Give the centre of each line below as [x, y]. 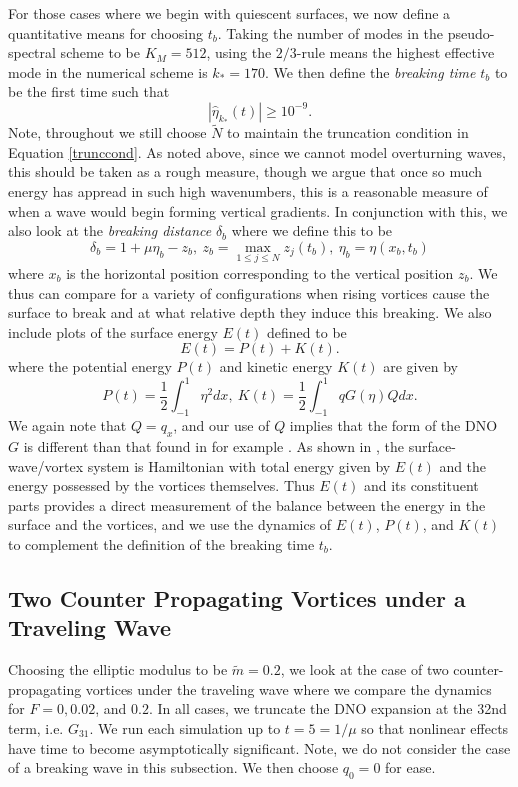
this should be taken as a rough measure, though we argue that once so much [245, 171]
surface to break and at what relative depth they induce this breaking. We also [250, 312]
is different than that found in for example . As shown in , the [213, 446]
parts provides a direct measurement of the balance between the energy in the [247, 504]
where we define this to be [312, 230]
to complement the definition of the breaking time [161, 544]
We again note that [67, 425]
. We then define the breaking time [370, 71]
